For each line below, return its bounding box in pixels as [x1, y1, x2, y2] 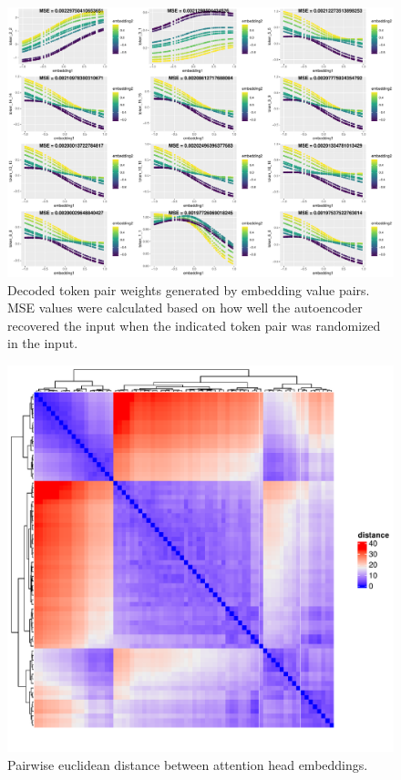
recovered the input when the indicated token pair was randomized [7, 315, 381, 334]
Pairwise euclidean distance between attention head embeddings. [7, 754, 368, 774]
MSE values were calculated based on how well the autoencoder [7, 298, 363, 317]
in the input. [7, 334, 78, 353]
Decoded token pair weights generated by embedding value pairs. [7, 280, 370, 299]
